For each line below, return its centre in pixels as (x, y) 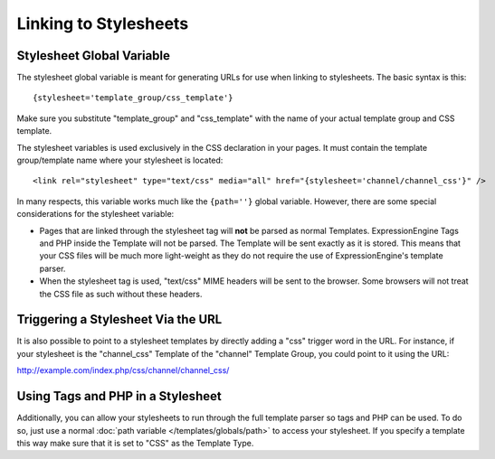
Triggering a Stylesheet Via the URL (119, 319)
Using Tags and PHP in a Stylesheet (119, 396)
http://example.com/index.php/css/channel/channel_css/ (123, 370)
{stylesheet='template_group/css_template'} (133, 98)
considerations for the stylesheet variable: (95, 214)
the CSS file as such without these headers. (121, 294)
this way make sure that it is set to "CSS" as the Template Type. (135, 443)
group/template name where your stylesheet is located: (120, 160)
